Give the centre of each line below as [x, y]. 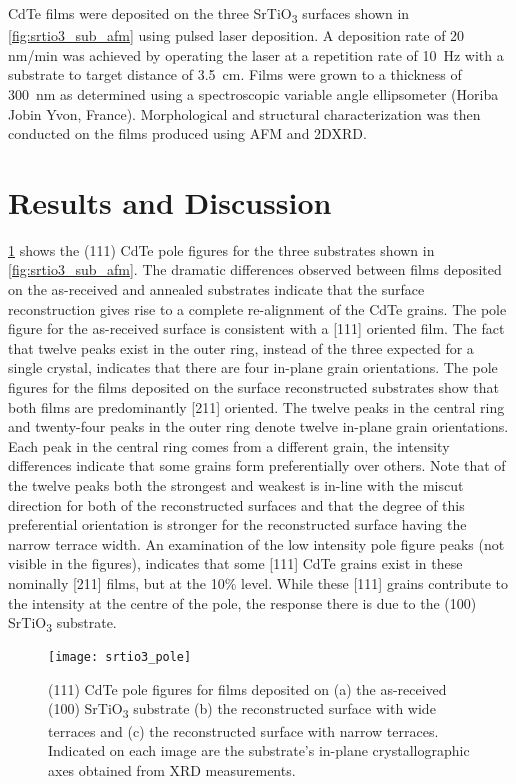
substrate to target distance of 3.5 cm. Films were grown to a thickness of [235, 74]
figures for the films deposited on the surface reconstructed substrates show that [253, 386]
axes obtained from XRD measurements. [172, 769]
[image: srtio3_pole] [120, 657]
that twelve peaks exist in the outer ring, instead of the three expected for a [241, 347]
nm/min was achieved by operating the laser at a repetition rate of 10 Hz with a [256, 54]
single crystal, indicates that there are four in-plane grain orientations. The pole [253, 367]
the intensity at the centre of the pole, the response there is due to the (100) [242, 602]
